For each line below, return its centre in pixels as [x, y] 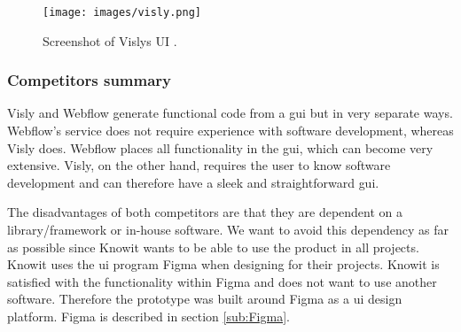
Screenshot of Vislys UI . [110, 40]
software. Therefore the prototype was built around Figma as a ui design [205, 299]
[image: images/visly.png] [122, 12]
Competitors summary [90, 80]
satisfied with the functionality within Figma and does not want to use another [222, 281]
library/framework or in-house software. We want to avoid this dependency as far [228, 230]
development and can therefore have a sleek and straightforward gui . [193, 182]
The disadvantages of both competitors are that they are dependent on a [205, 212]
